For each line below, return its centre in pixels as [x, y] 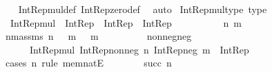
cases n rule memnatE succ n [88, 63]
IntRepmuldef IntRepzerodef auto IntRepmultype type [143, 9]
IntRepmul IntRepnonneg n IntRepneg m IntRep [139, 49]
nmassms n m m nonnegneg [98, 36]
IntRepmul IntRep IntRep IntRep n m [126, 22]
